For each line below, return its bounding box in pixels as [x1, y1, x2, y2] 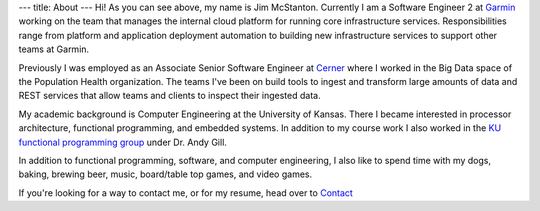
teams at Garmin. [18, 43, 90, 55]
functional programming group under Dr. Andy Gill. [18, 136, 227, 148]
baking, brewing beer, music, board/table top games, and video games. [18, 168, 313, 180]
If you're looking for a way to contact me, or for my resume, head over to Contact [18, 186, 354, 199]
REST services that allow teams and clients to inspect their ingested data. [18, 90, 321, 102]
